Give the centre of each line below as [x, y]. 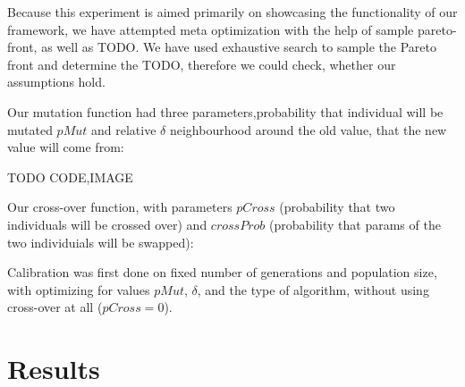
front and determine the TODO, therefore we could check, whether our [202, 64]
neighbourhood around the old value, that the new [308, 129]
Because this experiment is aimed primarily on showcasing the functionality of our [232, 12]
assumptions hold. [56, 82]
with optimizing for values [79, 289]
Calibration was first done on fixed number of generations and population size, [222, 272]
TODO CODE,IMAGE [70, 177]
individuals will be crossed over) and [107, 224]
